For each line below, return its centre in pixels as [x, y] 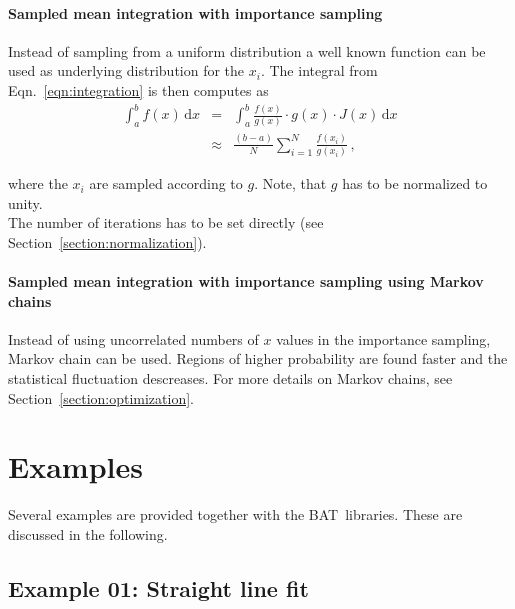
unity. [25, 202]
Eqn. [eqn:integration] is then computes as [138, 89]
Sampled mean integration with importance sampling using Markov [246, 281]
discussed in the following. [88, 533]
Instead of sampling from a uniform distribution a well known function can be [247, 50]
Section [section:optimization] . [101, 397]
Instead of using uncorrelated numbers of [133, 338]
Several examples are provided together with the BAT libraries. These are [235, 514]
